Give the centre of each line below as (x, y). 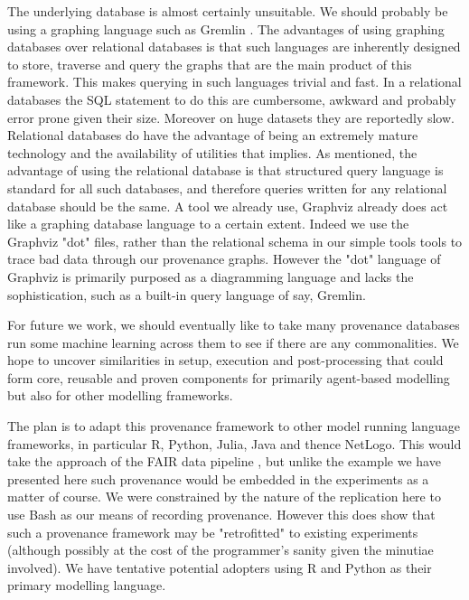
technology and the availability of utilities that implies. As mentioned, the (212, 152)
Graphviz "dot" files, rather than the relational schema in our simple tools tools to (235, 241)
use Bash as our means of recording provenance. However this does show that (221, 515)
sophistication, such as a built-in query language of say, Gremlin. (187, 294)
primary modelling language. (87, 585)
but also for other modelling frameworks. (120, 395)
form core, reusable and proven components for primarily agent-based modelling (229, 377)
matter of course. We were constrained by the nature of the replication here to (224, 497)
